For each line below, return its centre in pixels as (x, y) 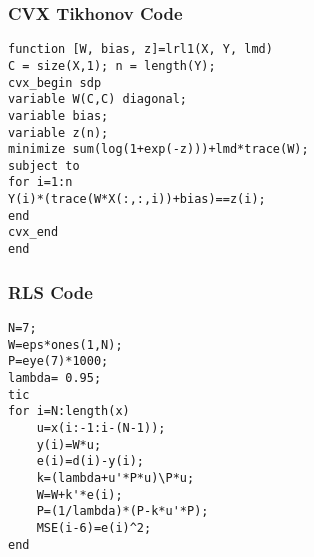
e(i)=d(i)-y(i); (90, 461)
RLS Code (50, 291)
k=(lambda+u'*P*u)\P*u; (115, 477)
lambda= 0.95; (55, 377)
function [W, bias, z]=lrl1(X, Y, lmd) (140, 49)
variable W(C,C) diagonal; (97, 99)
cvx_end (33, 232)
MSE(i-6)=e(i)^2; (94, 527)
